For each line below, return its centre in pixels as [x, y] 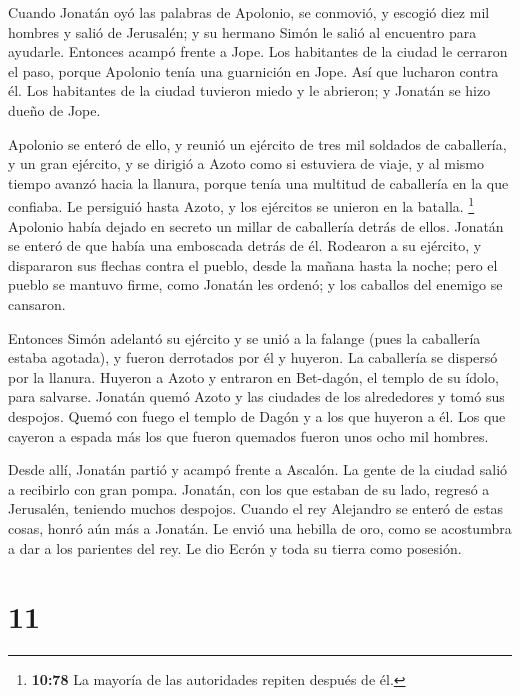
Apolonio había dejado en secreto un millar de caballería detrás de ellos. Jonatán [256, 225]
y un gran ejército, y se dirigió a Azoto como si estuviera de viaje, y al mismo [246, 163]
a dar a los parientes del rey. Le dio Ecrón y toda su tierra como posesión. [235, 547]
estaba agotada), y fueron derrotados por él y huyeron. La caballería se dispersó [253, 357]
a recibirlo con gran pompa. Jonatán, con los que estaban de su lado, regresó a [249, 488]
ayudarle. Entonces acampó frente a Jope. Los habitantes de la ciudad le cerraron [258, 51]
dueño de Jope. [54, 109]
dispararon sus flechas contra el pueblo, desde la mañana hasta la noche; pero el [253, 264]
